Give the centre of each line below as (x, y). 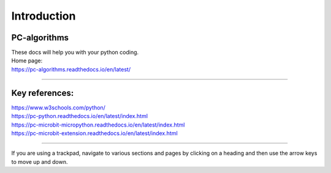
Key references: (43, 93)
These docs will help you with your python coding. (75, 53)
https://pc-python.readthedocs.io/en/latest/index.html (80, 116)
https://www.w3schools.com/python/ (58, 108)
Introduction (44, 16)
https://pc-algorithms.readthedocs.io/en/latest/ (71, 69)
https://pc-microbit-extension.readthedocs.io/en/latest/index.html (94, 133)
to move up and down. (40, 161)
